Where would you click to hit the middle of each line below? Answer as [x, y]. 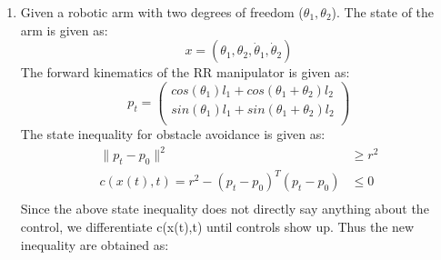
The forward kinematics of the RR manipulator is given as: [185, 72]
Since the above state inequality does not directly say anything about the [225, 209]
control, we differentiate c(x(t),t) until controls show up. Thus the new [217, 227]
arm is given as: [64, 30]
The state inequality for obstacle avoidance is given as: [173, 133]
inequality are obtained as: [95, 244]
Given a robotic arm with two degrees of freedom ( [162, 12]
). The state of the [383, 12]
